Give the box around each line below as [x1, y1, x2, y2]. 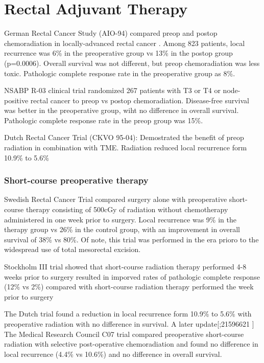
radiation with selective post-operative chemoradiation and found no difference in [4, 338, 258, 349]
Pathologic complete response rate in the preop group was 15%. [4, 115, 203, 125]
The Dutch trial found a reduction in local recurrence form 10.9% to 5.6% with [4, 308, 252, 319]
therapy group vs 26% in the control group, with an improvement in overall [4, 224, 240, 235]
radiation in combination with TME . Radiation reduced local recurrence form [4, 142, 247, 153]
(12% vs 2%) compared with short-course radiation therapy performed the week [4, 281, 254, 292]
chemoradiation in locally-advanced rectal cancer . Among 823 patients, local [4, 37, 245, 48]
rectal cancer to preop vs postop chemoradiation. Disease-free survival [30, 95, 249, 105]
